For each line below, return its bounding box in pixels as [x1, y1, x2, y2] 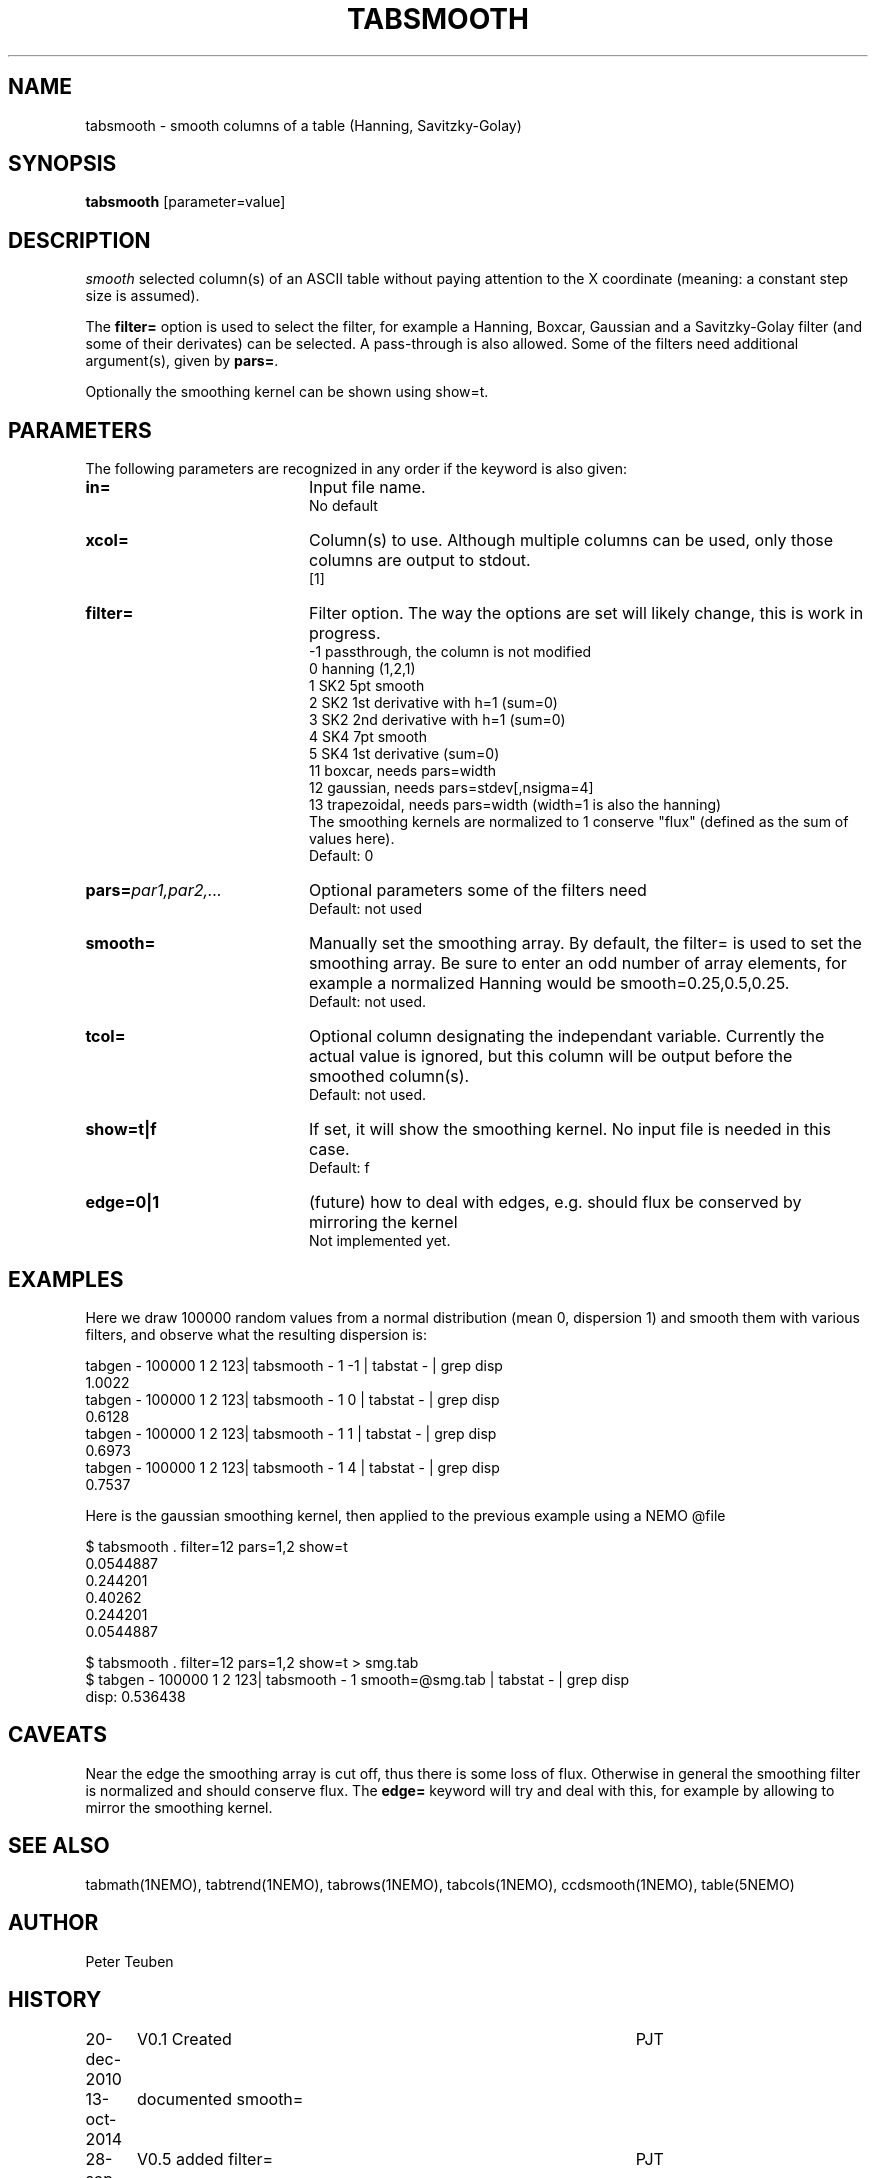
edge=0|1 [85, 1192, 160, 1213]
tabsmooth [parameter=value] [85, 193, 286, 211]
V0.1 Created [136, 2029, 232, 2050]
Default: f [309, 1159, 370, 1177]
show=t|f [85, 1119, 157, 1140]
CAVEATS [8, 1722, 107, 1748]
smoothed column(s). [308, 1066, 470, 1087]
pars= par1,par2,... [85, 880, 222, 901]
